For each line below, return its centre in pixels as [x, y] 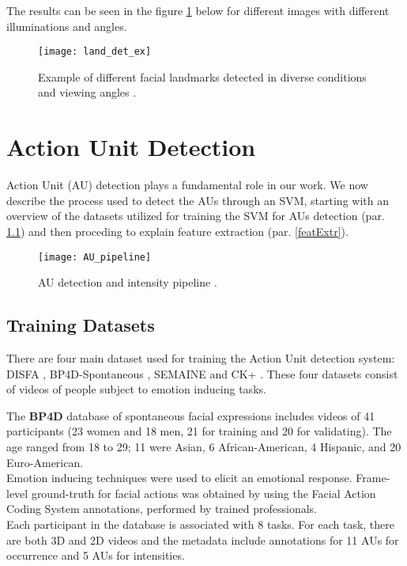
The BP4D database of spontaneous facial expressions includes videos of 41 [191, 415]
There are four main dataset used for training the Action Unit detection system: [201, 357]
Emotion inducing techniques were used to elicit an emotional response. [179, 478]
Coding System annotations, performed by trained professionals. [162, 509]
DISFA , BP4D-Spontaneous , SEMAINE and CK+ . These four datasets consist [202, 373]
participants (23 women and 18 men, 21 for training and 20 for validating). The [199, 431]
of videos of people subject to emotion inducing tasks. [136, 389]
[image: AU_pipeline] [95, 257]
